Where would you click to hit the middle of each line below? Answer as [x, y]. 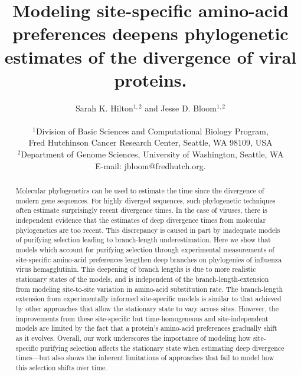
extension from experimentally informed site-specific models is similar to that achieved [148, 299]
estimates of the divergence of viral [150, 56]
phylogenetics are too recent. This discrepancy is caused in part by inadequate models [148, 230]
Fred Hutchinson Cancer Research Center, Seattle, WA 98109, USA [150, 142]
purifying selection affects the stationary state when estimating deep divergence [162, 348]
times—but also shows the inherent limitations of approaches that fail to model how [145, 358]
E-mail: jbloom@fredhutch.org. [150, 165]
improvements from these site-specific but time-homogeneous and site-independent [142, 318]
